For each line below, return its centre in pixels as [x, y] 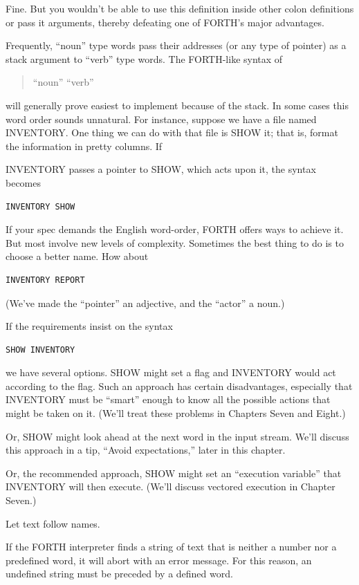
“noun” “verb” [63, 82]
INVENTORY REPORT [45, 280]
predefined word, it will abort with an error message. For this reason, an [159, 560]
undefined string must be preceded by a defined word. [119, 574]
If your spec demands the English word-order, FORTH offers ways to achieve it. [175, 229]
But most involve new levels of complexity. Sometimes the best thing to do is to [175, 242]
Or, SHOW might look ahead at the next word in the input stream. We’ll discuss [177, 436]
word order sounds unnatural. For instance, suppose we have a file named [161, 119]
